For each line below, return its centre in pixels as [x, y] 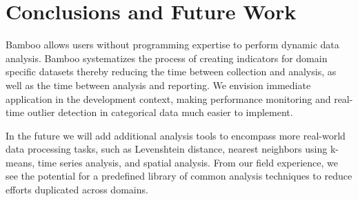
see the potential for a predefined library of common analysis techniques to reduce [179, 176]
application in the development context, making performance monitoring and [168, 98]
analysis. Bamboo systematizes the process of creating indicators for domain [167, 58]
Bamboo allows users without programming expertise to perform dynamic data [172, 45]
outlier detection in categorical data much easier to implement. [160, 112]
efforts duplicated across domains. [77, 190]
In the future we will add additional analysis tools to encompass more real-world [176, 135]
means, [20, 162]
